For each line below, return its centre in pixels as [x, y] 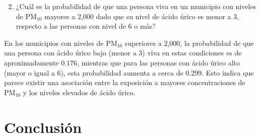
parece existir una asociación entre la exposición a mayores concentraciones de [125, 82]
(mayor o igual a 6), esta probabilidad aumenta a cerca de [94, 72]
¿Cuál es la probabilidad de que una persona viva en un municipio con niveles [136, 6]
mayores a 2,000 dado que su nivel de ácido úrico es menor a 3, [142, 16]
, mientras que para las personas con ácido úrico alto [158, 62]
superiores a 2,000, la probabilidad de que [189, 43]
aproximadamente [31, 62]
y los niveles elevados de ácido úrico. [79, 92]
